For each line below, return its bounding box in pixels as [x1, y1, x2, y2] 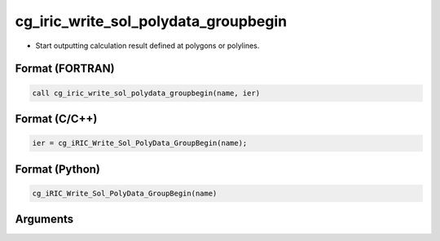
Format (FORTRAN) [15, 62, 115, 76]
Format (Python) [15, 162, 101, 176]
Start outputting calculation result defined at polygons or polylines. [35, 41, 260, 50]
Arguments [15, 213, 74, 226]
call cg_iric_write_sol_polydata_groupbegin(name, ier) [32, 88, 261, 98]
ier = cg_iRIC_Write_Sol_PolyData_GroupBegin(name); [32, 138, 248, 148]
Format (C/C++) [15, 112, 98, 125]
